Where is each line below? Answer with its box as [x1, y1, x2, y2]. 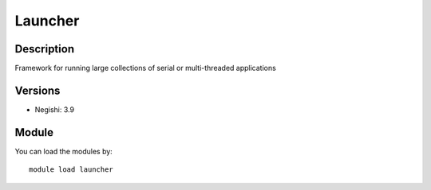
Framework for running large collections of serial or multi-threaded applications [14, 64, 277, 73]
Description [14, 42, 75, 56]
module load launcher [29, 165, 113, 174]
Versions [14, 83, 61, 97]
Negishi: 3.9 [34, 104, 75, 114]
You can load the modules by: [14, 146, 113, 156]
